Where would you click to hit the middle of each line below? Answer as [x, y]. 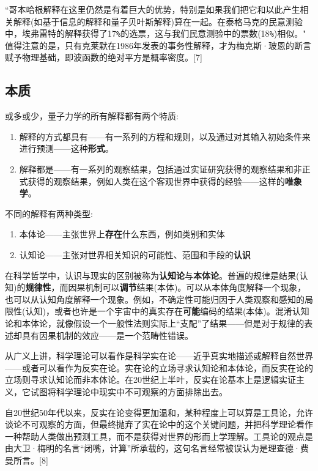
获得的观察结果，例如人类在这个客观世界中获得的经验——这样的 [156, 181]
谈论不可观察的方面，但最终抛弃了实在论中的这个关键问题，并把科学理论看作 [159, 424]
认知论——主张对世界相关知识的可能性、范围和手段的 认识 [135, 254]
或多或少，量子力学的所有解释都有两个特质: [92, 116]
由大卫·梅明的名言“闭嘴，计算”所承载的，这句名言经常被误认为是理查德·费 [157, 448]
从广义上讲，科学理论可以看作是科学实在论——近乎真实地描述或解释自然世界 [159, 356]
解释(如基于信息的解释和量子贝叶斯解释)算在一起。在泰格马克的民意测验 [158, 21]
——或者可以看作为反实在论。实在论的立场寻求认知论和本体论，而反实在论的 [159, 367]
